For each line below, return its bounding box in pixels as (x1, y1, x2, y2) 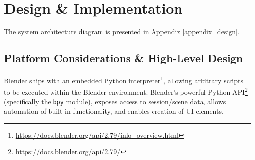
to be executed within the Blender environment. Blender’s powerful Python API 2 (4, 85, 248, 97)
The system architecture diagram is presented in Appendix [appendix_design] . (4, 27, 240, 37)
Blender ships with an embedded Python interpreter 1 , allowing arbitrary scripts (4, 74, 243, 85)
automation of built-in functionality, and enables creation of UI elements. (4, 106, 224, 116)
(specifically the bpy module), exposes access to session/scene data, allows (4, 96, 226, 107)
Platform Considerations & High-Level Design (4, 51, 243, 66)
